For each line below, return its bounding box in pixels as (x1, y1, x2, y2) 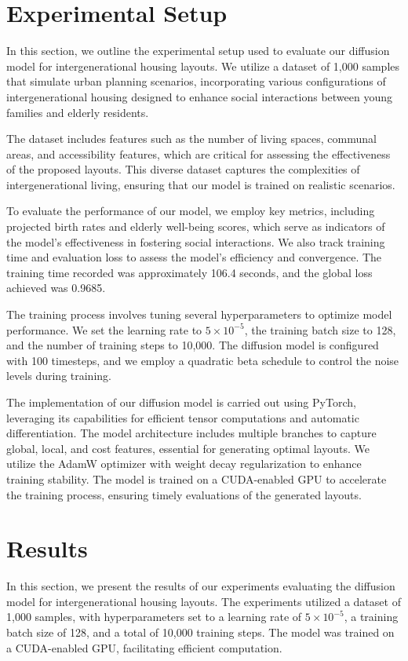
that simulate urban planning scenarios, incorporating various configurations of (6, 73, 386, 89)
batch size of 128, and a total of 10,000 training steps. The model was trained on (6, 624, 395, 641)
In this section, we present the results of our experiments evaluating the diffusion (6, 578, 395, 594)
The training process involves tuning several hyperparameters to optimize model (6, 306, 392, 323)
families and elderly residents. (6, 104, 149, 120)
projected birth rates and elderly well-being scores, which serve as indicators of (6, 218, 385, 235)
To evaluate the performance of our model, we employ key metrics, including (6, 203, 375, 219)
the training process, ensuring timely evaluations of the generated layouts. (6, 486, 362, 502)
